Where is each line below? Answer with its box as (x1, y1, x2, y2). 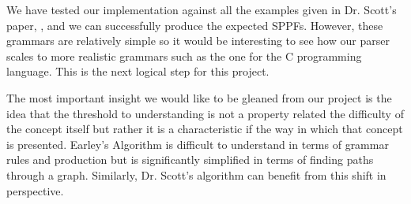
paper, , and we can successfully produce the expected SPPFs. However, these (6, 17, 383, 33)
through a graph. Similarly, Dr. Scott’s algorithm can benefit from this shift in (6, 166, 386, 183)
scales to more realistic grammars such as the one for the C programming (6, 47, 362, 64)
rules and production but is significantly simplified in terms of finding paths (6, 151, 374, 168)
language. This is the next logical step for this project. (6, 63, 270, 80)
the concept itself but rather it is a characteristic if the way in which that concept (6, 121, 403, 137)
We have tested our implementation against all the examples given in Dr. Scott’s (6, 2, 397, 17)
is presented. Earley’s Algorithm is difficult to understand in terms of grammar (6, 135, 389, 152)
